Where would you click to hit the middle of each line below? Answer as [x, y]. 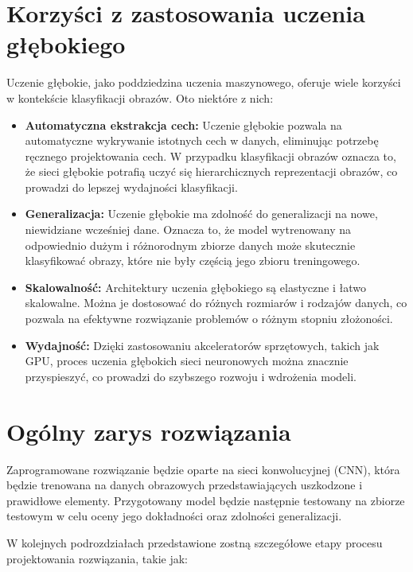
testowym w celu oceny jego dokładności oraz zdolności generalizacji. [174, 516]
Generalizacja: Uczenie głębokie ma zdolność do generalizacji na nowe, [201, 214]
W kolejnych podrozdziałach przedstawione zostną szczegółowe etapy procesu [195, 542]
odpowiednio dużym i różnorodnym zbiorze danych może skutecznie [190, 245]
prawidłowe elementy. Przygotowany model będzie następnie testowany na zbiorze [206, 500]
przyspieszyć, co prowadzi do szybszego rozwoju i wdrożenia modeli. [191, 376]
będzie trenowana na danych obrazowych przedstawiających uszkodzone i [185, 485]
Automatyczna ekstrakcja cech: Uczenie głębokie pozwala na [183, 125]
